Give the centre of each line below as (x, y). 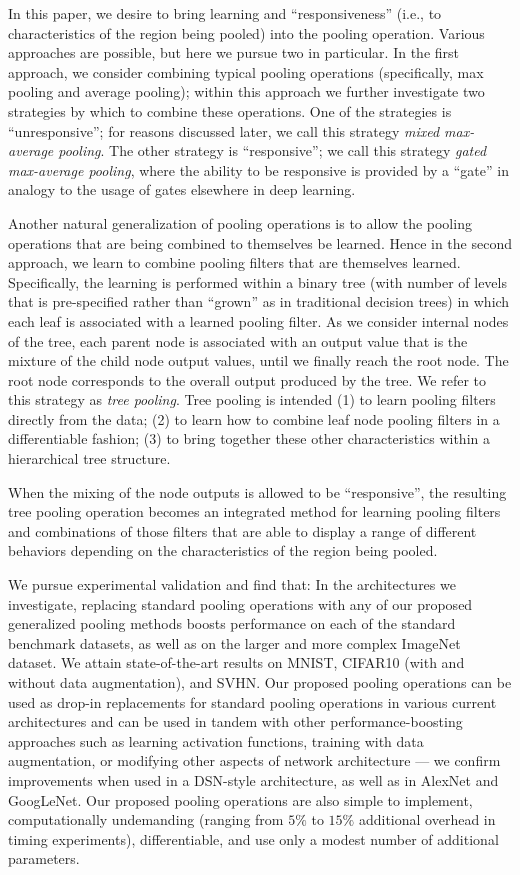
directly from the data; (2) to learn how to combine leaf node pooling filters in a (254, 418)
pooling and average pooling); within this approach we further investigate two (246, 91)
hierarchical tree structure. (89, 458)
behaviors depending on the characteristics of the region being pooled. (223, 550)
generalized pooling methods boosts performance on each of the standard (232, 623)
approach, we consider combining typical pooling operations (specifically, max (246, 71)
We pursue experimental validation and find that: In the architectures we (232, 584)
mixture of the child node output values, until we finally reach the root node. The (258, 360)
